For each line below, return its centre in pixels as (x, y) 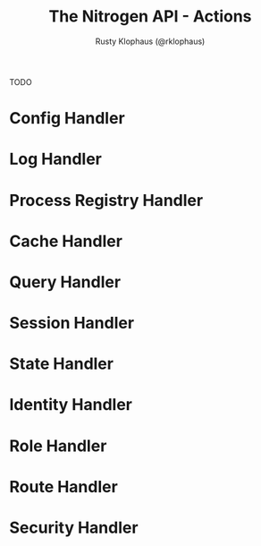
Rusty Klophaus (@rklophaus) (150, 41)
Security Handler (74, 528)
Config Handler (67, 119)
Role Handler (58, 446)
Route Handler (63, 486)
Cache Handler (66, 241)
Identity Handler (71, 405)
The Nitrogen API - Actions (150, 17)
